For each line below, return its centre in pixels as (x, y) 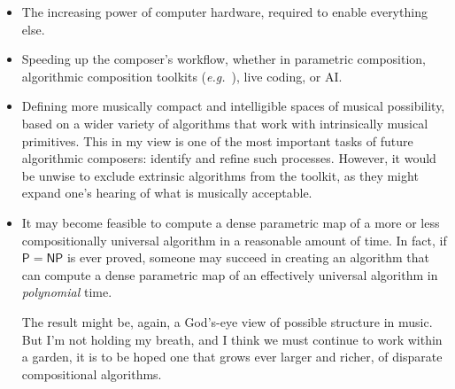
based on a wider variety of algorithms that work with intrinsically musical (225, 123)
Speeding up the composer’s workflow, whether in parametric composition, (224, 59)
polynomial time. (67, 292)
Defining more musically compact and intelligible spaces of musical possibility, (233, 106)
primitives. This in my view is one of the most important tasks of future (217, 140)
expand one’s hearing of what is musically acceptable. (167, 193)
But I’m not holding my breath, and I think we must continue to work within (232, 339)
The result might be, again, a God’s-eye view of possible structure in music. (227, 321)
